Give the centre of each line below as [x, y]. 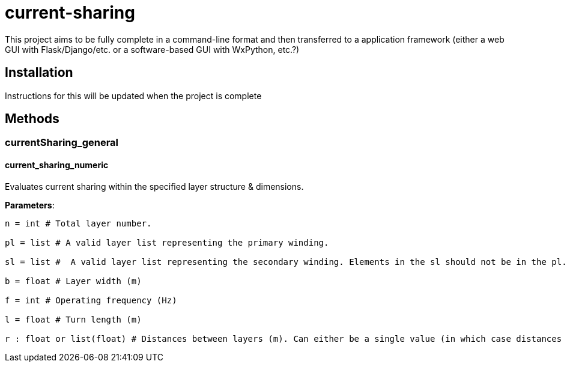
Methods [32, 119]
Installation [39, 73]
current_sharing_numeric [57, 165]
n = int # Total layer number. [78, 223]
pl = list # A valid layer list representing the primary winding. [167, 242]
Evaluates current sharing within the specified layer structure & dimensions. [154, 186]
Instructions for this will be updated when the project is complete [133, 96]
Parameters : [30, 205]
